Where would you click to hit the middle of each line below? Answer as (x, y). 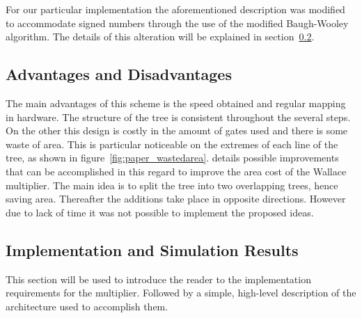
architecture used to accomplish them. (87, 306)
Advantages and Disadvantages (119, 74)
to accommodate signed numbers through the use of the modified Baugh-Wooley (177, 23)
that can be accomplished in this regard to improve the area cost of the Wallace (176, 171)
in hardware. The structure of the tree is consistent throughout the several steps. (178, 117)
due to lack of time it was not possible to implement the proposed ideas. (160, 212)
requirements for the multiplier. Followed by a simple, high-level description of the (181, 293)
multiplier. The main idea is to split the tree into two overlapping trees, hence (172, 185)
